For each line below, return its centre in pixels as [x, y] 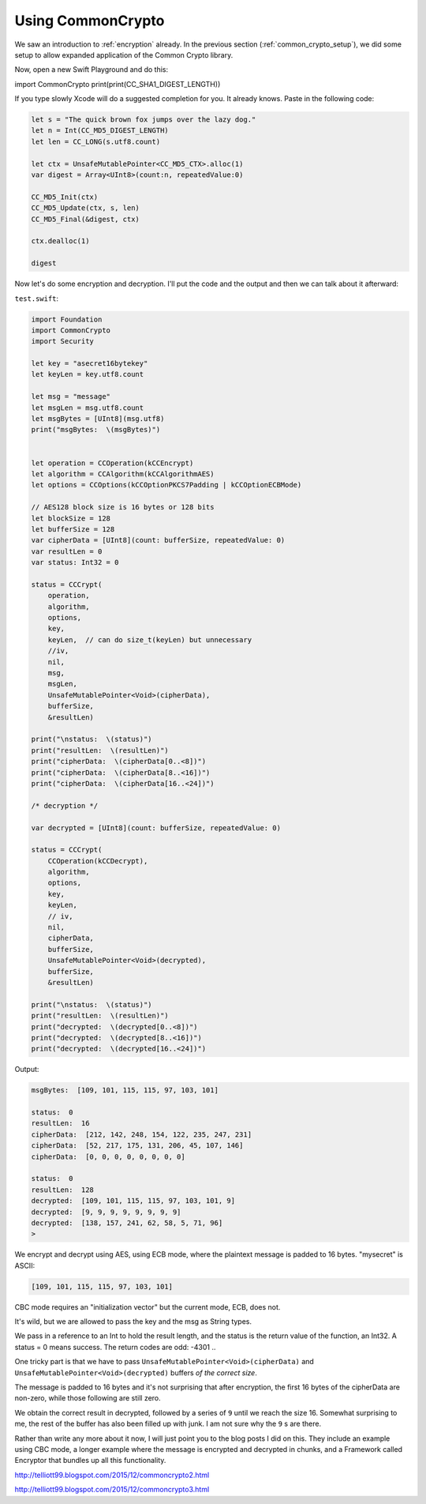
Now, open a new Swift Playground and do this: [92, 70]
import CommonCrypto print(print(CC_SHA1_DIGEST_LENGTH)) [118, 84]
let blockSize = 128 [71, 518]
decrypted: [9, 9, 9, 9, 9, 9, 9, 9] [106, 1212]
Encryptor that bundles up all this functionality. [90, 1461]
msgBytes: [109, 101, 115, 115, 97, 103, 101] [125, 1090]
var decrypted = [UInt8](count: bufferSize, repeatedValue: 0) [156, 828]
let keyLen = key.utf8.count [88, 374]
